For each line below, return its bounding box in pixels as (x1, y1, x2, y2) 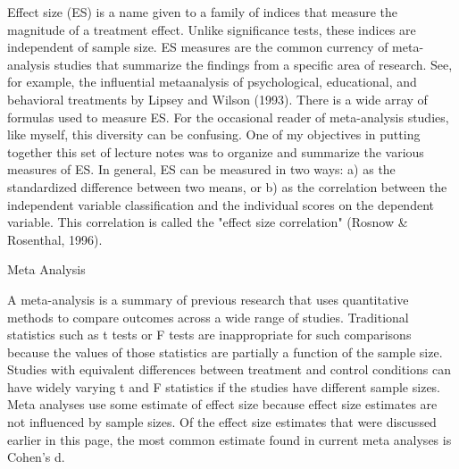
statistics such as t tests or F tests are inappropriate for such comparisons (7, 325, 412, 344)
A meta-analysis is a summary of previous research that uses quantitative (7, 289, 409, 308)
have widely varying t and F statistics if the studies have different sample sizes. (7, 377, 441, 396)
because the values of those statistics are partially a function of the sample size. (7, 342, 443, 361)
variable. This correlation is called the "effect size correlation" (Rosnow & (7, 213, 408, 231)
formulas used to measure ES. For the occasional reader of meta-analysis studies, (7, 107, 449, 126)
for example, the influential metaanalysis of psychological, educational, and (7, 72, 417, 91)
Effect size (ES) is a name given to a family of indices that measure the (7, 3, 398, 21)
